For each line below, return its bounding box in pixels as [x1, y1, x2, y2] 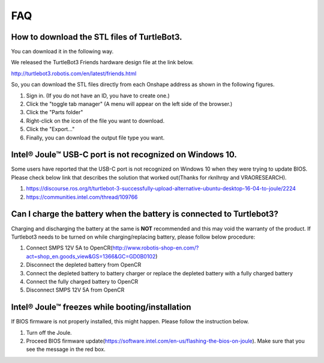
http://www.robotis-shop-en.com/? [112, 244, 199, 252]
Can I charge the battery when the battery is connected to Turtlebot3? [11, 209, 279, 219]
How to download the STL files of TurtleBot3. [11, 32, 182, 42]
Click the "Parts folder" [26, 109, 83, 116]
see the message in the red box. [26, 346, 106, 353]
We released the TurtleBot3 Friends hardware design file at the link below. [11, 59, 194, 66]
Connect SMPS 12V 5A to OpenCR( [26, 244, 113, 252]
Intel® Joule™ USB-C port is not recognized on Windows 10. [11, 150, 237, 160]
